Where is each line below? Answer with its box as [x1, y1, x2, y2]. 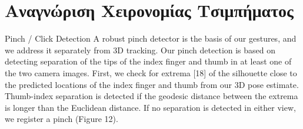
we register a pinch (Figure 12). [5, 113, 118, 125]
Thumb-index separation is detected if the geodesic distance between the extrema [5, 90, 298, 102]
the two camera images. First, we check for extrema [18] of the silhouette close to [5, 66, 297, 79]
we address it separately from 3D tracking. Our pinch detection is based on [5, 43, 276, 56]
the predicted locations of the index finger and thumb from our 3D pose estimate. [5, 78, 299, 90]
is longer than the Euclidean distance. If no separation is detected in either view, [5, 101, 296, 113]
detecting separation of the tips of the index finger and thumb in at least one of [5, 55, 292, 67]
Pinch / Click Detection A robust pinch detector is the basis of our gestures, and [5, 32, 297, 45]
